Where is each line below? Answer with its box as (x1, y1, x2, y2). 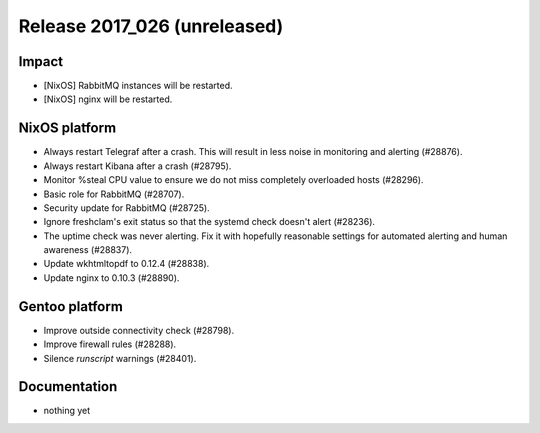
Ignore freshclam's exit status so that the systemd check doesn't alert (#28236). (43, 216, 375, 228)
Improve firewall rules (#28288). (43, 338, 177, 350)
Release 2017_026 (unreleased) (18, 15, 284, 37)
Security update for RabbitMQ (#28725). (43, 201, 210, 214)
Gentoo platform (18, 298, 124, 315)
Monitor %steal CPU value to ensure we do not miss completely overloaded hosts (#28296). (43, 174, 424, 186)
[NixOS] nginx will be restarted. (43, 93, 173, 105)
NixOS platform (18, 120, 117, 137)
